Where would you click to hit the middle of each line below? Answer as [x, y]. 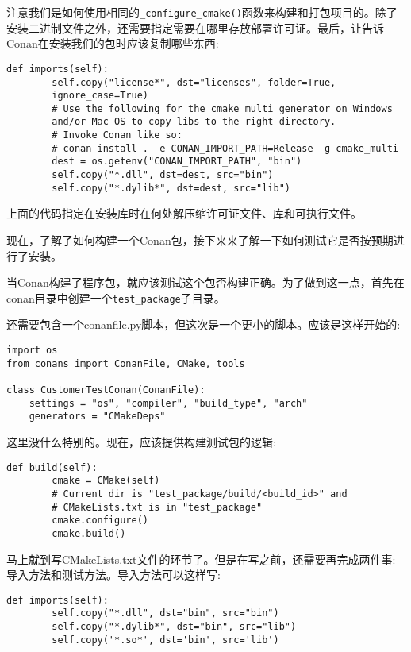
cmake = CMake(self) [106, 481]
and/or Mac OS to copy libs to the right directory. [194, 122]
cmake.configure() [100, 521]
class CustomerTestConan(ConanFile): [106, 390]
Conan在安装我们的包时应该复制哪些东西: [113, 43]
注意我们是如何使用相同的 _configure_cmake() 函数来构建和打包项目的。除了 [202, 12]
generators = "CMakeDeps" [97, 417]
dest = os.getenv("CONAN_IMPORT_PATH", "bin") [177, 162]
